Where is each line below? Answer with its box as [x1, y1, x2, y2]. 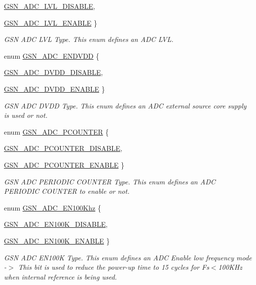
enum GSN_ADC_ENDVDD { [4, 50, 100, 61]
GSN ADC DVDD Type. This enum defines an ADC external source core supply [4, 100, 247, 110]
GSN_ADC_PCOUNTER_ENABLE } [4, 159, 124, 170]
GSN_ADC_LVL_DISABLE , [4, 1, 95, 11]
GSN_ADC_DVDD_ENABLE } [4, 83, 105, 94]
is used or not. [4, 110, 48, 120]
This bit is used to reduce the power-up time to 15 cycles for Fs [18, 262, 209, 272]
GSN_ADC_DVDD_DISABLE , [4, 67, 103, 77]
